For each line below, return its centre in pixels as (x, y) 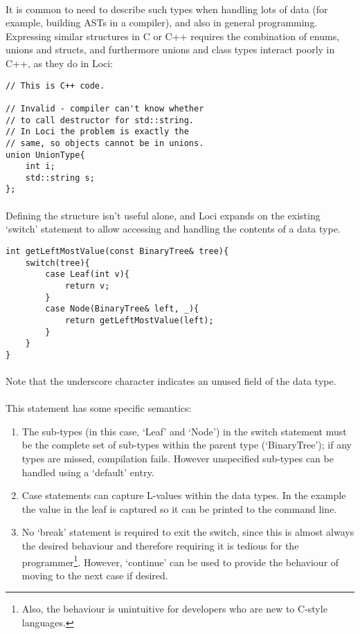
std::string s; (60, 178)
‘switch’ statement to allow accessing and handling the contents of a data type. (173, 229)
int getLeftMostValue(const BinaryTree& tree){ (117, 251)
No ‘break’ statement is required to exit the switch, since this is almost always (188, 532)
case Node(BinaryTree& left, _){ (122, 309)
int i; (40, 166)
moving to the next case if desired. (95, 575)
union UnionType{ (45, 155)
